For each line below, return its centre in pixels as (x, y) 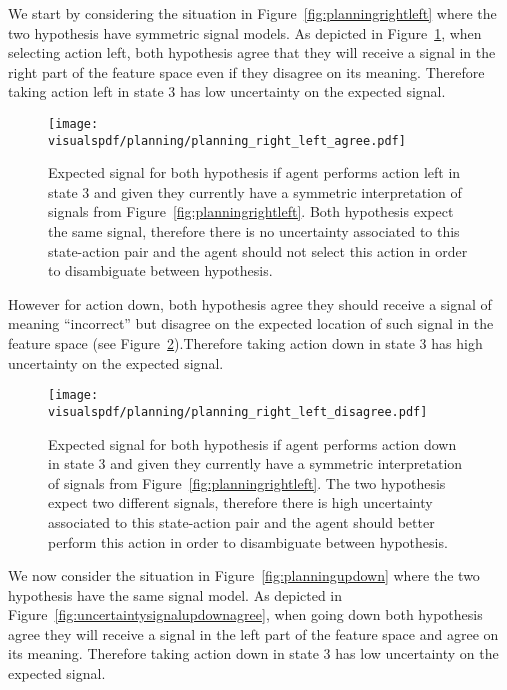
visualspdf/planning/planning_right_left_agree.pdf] (227, 140)
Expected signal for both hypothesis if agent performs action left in (254, 172)
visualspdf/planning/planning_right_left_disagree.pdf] (238, 411)
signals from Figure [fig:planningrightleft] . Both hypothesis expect (251, 211)
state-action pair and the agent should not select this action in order (258, 250)
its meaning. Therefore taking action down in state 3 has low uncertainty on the (253, 653)
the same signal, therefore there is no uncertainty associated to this (254, 231)
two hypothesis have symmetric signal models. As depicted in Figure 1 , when (245, 32)
